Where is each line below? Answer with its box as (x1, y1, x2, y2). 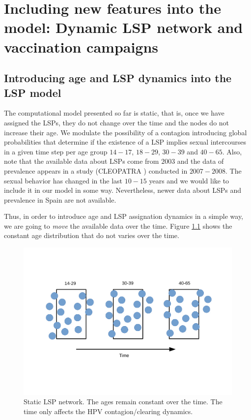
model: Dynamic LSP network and (4, 17, 243, 37)
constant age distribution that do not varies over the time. (4, 230, 179, 240)
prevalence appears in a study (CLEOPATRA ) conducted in (4, 165, 188, 176)
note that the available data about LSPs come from (4, 156, 159, 166)
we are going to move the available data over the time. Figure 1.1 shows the (4, 220, 232, 231)
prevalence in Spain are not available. (4, 194, 116, 205)
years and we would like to (149, 175, 229, 185)
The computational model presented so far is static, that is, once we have (4, 108, 224, 118)
